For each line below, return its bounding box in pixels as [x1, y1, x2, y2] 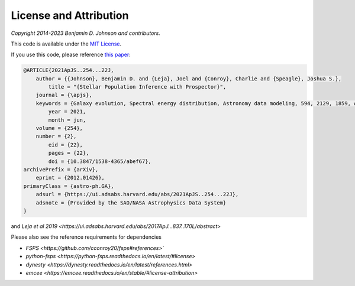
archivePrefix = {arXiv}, [23, 166, 99, 173]
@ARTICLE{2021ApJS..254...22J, [23, 67, 115, 74]
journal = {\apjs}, [35, 92, 93, 99]
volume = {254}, [35, 125, 83, 132]
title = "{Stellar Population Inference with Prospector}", [48, 83, 227, 90]
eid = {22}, [48, 141, 83, 148]
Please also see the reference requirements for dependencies [11, 233, 162, 240]
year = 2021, [48, 108, 86, 115]
